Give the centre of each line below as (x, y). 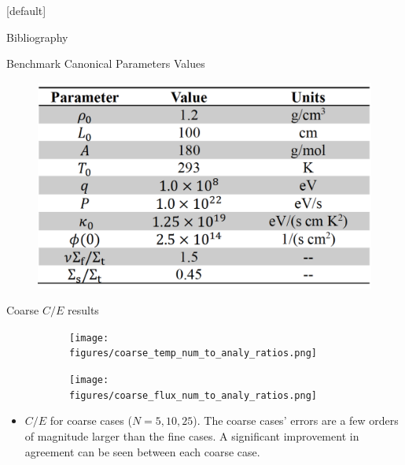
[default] (26, 10)
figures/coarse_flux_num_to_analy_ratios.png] (193, 395)
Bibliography (37, 37)
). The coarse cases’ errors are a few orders (296, 420)
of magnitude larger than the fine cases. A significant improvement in (192, 436)
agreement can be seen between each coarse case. (142, 451)
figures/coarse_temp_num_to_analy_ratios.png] (193, 353)
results (83, 310)
